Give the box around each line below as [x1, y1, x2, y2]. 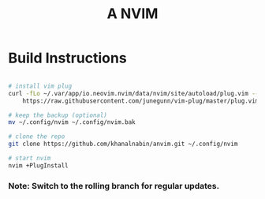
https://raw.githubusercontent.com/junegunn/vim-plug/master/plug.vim [22, 96, 259, 105]
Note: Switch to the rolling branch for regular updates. [8, 180, 219, 191]
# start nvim [8, 155, 51, 163]
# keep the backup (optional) [8, 111, 108, 119]
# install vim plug [8, 82, 73, 90]
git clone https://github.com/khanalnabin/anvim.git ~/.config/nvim [8, 140, 238, 148]
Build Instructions [8, 49, 128, 67]
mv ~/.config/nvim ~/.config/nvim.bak [8, 118, 136, 126]
